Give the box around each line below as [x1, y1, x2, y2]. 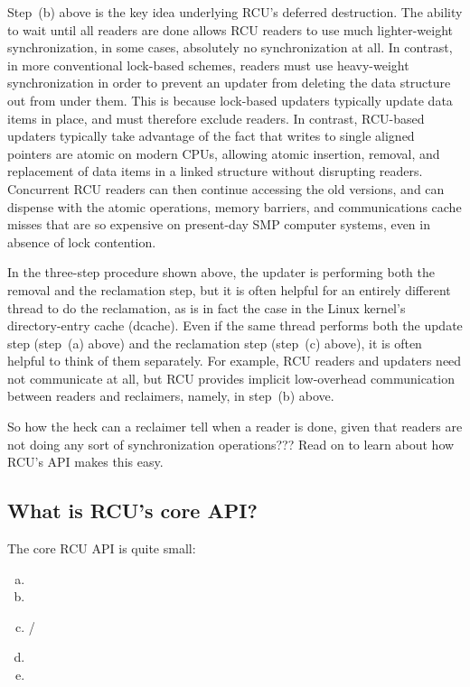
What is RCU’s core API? [7, 497, 258, 525]
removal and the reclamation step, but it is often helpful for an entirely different [7, 280, 451, 299]
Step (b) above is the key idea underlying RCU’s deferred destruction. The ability [7, 3, 463, 21]
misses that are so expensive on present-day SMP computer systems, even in [7, 215, 430, 234]
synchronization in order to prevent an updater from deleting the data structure [7, 73, 451, 92]
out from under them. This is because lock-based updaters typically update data [7, 90, 453, 109]
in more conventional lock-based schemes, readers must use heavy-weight [7, 55, 409, 74]
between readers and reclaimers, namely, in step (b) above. [7, 386, 334, 405]
